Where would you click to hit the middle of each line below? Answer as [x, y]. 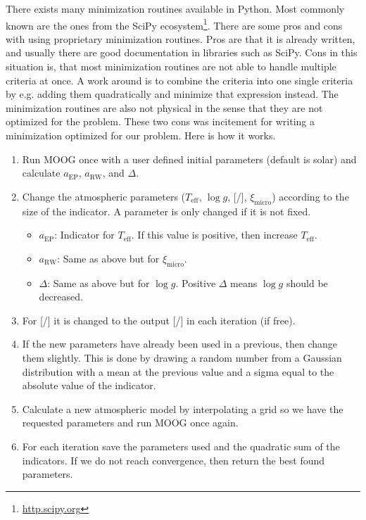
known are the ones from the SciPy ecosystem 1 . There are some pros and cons [174, 24]
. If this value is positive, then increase [214, 235]
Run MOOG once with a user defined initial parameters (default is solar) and [189, 159]
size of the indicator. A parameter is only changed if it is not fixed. [166, 211]
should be [307, 283]
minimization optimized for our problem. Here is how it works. [141, 135]
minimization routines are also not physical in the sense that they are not [164, 107]
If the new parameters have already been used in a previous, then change [179, 344]
